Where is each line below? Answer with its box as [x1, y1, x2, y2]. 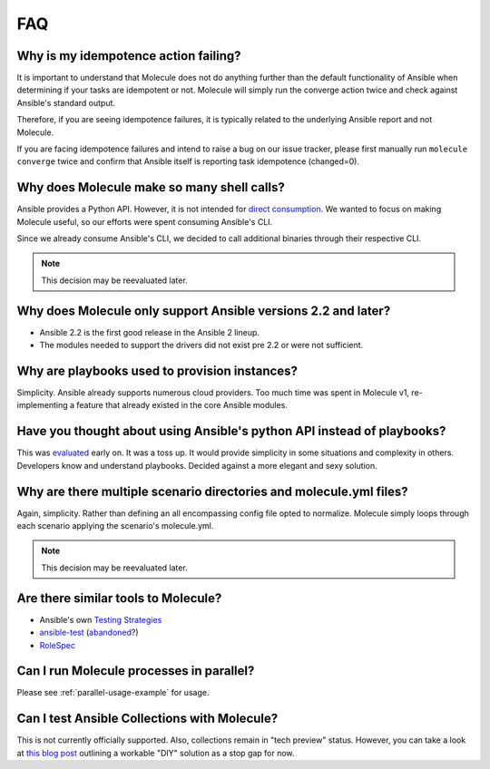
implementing [16, 400, 68, 411]
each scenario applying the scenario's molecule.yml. [16, 521, 214, 531]
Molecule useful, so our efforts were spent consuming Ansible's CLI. [16, 216, 273, 227]
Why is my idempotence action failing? [16, 48, 241, 63]
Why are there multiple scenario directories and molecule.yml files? [16, 483, 408, 499]
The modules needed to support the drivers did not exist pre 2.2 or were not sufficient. [39, 340, 364, 351]
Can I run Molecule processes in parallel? [16, 663, 255, 679]
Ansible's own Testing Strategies [39, 614, 162, 625]
